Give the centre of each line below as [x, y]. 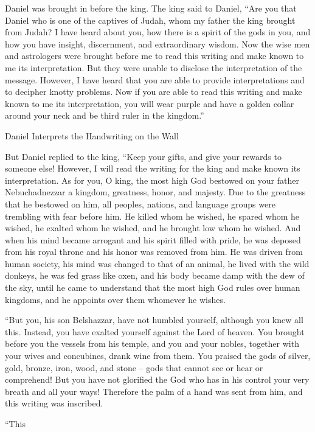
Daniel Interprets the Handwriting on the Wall [92, 135]
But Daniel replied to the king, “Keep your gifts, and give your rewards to [143, 156]
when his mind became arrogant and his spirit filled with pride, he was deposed [153, 239]
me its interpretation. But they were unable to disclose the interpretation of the [154, 67]
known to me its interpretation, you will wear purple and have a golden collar [150, 103]
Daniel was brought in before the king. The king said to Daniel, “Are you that [151, 8]
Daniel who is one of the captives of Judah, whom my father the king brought [150, 20]
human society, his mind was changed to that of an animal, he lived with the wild [157, 263]
